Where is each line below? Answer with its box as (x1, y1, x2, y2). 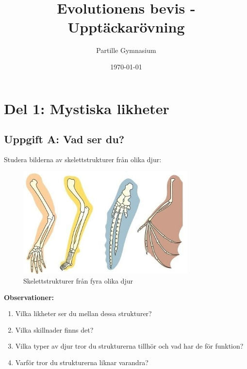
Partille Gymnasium (96, 45, 156, 55)
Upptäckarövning (67, 17, 185, 37)
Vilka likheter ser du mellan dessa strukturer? (15, 308, 152, 319)
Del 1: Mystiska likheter (4, 98, 169, 118)
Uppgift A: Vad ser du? (4, 132, 125, 147)
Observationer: (4, 292, 54, 302)
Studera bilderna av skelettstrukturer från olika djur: (4, 154, 162, 164)
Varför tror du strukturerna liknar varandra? (15, 357, 148, 368)
